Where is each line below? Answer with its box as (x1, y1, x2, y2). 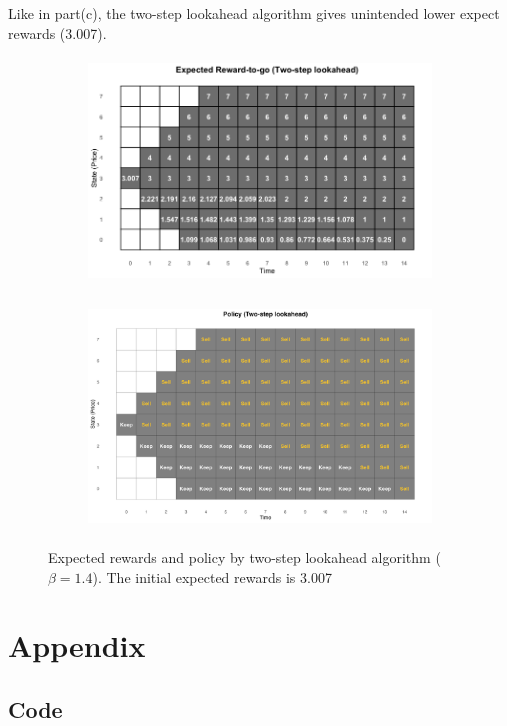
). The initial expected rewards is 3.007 (92, 566, 332, 587)
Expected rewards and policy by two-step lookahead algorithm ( (48, 546, 441, 567)
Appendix (8, 625, 146, 666)
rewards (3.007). (8, 22, 107, 43)
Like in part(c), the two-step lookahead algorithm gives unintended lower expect (8, 3, 500, 23)
